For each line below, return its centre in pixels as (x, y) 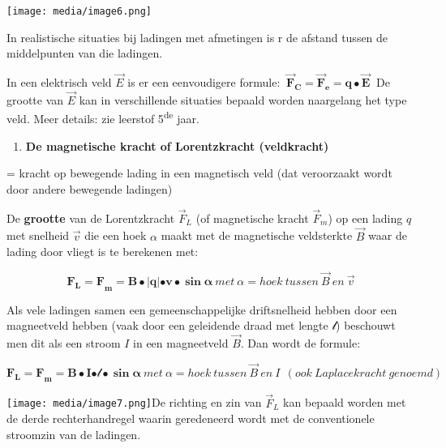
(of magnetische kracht (252, 218)
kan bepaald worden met (345, 402)
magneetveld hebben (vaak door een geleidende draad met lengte (167, 325)
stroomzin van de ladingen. (74, 434)
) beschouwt (366, 325)
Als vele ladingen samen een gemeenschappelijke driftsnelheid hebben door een (202, 309)
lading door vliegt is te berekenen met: (103, 252)
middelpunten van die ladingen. (85, 53)
